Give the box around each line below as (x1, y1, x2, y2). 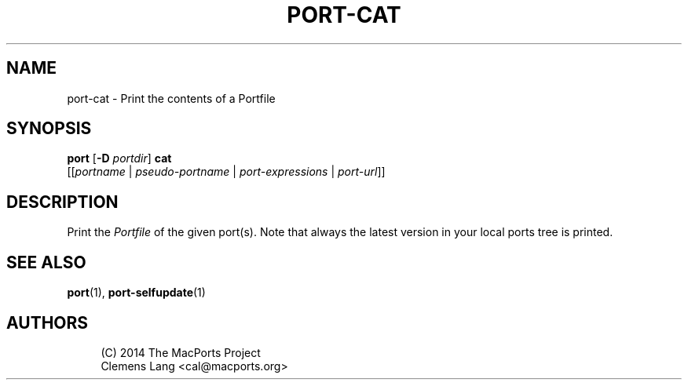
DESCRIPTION (6, 191, 119, 212)
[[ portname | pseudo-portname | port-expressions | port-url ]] (67, 165, 386, 179)
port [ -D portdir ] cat (67, 151, 172, 166)
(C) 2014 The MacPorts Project (101, 345, 261, 359)
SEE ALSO (6, 252, 86, 272)
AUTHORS (6, 312, 89, 333)
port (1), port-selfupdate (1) (67, 286, 206, 300)
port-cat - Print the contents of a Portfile (67, 91, 276, 105)
